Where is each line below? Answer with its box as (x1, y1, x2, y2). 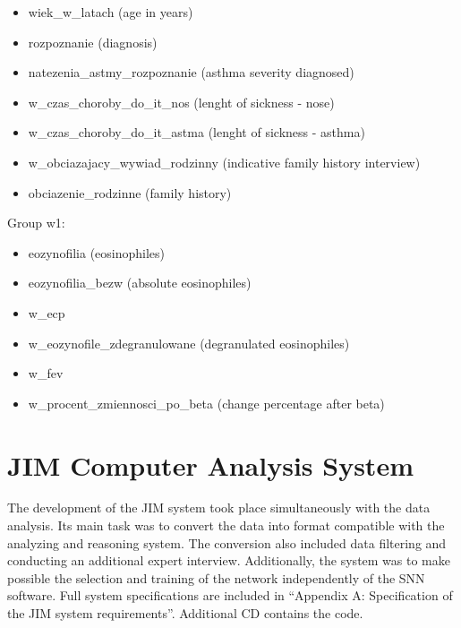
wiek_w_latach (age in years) (28, 3, 193, 21)
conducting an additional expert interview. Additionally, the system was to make (7, 551, 450, 570)
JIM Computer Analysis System (7, 446, 414, 483)
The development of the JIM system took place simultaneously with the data (7, 498, 431, 517)
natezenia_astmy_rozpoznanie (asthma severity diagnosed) (28, 63, 354, 82)
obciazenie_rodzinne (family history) (28, 183, 232, 202)
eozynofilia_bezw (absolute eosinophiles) (28, 273, 252, 292)
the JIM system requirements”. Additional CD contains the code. (7, 604, 363, 622)
